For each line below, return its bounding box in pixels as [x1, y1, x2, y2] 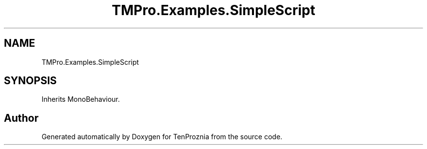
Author [4, 112, 39, 124]
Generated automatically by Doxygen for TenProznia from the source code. [41, 132, 283, 141]
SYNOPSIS [4, 74, 57, 87]
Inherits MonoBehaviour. [41, 95, 120, 104]
